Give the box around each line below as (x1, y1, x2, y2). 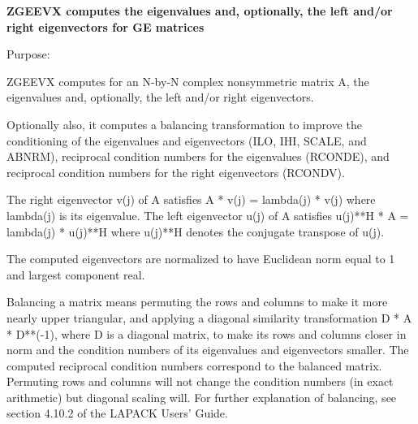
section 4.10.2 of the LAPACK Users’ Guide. (6, 405, 228, 422)
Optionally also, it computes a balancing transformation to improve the (6, 115, 362, 132)
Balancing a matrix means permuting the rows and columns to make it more (6, 293, 388, 310)
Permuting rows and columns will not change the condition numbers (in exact (6, 373, 394, 390)
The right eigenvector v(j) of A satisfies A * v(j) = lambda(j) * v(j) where (6, 191, 376, 208)
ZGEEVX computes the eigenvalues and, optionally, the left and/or (6, 2, 393, 19)
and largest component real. (6, 266, 145, 283)
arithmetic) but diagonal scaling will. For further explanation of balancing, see (6, 388, 397, 405)
